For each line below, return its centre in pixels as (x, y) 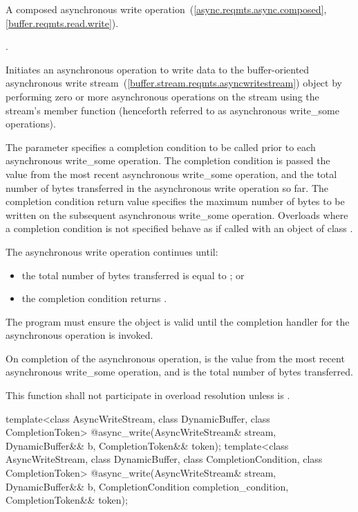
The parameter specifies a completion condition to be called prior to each (161, 147)
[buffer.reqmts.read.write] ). (62, 23)
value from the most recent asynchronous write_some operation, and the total (171, 174)
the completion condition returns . (94, 298)
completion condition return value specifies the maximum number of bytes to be (175, 201)
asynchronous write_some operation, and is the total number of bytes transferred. (179, 372)
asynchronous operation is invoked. (79, 335)
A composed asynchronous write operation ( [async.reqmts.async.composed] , (166, 9)
